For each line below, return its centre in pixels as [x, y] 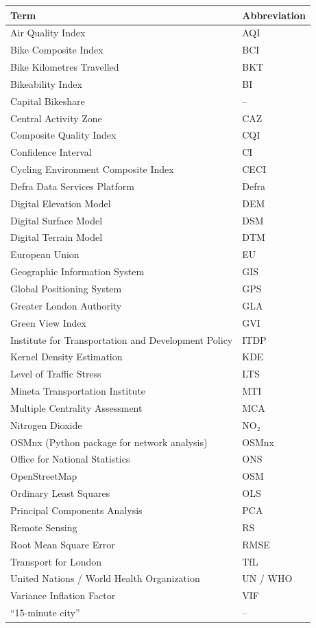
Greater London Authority [66, 305]
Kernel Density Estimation [66, 357]
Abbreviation [274, 15]
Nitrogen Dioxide [46, 425]
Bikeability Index [46, 83]
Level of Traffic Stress [56, 374]
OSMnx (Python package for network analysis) [109, 442]
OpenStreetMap [44, 476]
